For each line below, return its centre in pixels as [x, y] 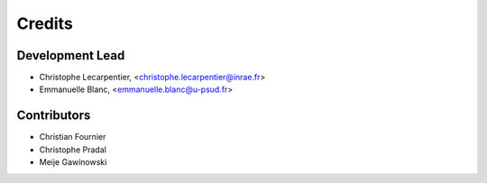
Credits [45, 23]
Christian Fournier [73, 137]
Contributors [54, 116]
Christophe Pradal [73, 150]
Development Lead [71, 55]
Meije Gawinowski [73, 162]
